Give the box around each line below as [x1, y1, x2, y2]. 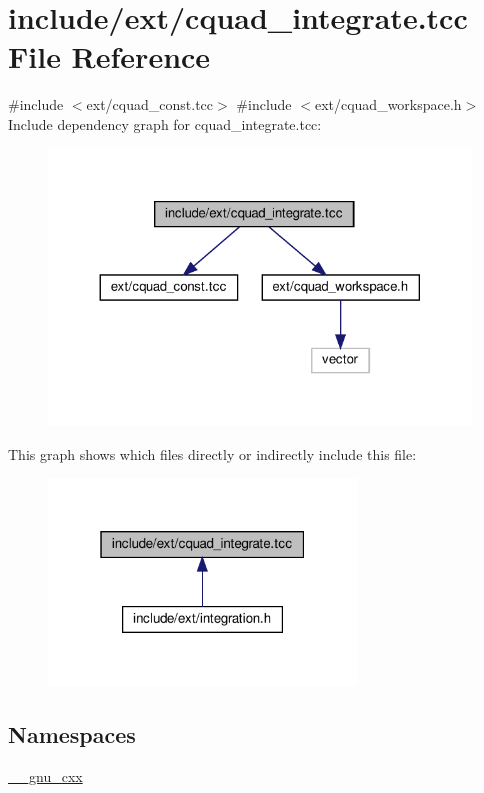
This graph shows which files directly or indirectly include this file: [8, 443, 417, 464]
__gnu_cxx [8, 765, 83, 786]
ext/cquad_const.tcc [86, 94, 214, 115]
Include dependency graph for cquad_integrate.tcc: [8, 113, 322, 134]
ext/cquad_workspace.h [314, 94, 462, 115]
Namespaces [8, 719, 136, 750]
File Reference [8, 36, 211, 77]
